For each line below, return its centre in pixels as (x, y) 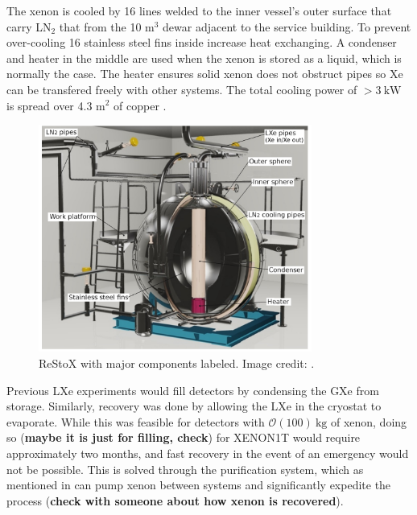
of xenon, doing (369, 421)
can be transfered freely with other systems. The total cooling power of (182, 89)
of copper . (140, 105)
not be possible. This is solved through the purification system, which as (185, 469)
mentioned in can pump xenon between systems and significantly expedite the (199, 485)
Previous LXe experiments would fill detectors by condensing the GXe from (193, 390)
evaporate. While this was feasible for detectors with (136, 421)
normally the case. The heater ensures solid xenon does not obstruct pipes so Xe (205, 74)
